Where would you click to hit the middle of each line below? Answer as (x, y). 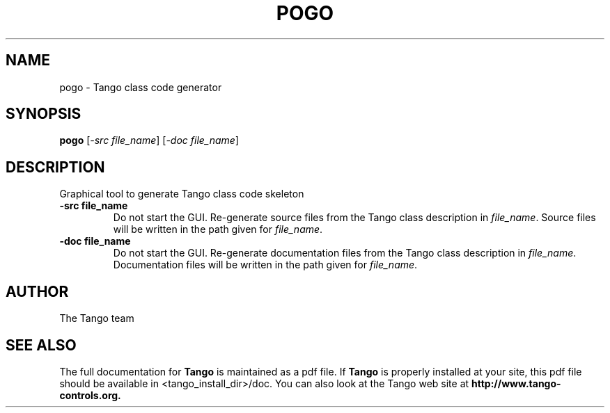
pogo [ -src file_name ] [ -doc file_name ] (149, 140)
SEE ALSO (41, 345)
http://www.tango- (516, 383)
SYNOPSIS (44, 114)
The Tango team (97, 318)
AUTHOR (37, 291)
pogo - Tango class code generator (141, 87)
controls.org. (90, 395)
